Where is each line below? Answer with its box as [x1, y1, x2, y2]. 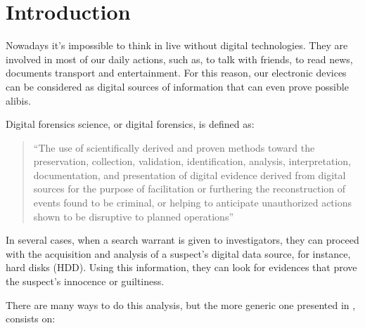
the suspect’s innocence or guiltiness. [6, 274, 165, 289]
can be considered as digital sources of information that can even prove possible [6, 79, 349, 93]
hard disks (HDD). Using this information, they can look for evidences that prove [6, 260, 357, 275]
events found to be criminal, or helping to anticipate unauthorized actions [33, 195, 352, 210]
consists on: [6, 311, 56, 326]
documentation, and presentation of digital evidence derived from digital [33, 167, 346, 182]
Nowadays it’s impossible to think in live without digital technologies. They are [6, 38, 348, 53]
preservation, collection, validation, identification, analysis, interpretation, [33, 154, 351, 169]
